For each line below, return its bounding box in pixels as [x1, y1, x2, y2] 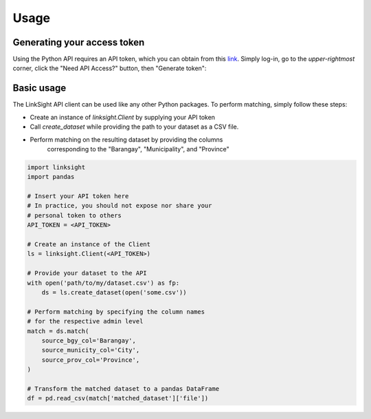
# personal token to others [27, 211, 122, 219]
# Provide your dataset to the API [27, 269, 147, 277]
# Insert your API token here [27, 193, 129, 200]
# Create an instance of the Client [27, 241, 151, 248]
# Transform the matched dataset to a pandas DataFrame [27, 385, 220, 392]
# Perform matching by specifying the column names [27, 308, 205, 316]
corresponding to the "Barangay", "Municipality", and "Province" [47, 144, 229, 153]
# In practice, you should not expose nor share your [27, 202, 212, 210]
